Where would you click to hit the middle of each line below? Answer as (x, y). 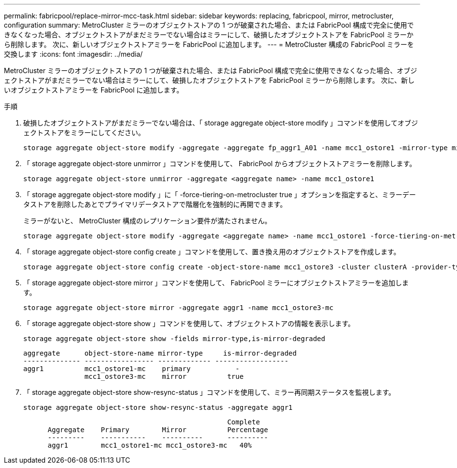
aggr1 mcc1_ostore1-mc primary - (131, 369)
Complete (244, 422)
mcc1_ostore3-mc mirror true (164, 376)
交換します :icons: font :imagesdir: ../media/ (73, 54)
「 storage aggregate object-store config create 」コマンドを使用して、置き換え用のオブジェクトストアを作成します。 (212, 252)
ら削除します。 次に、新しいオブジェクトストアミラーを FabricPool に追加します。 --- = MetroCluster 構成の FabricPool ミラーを (209, 44)
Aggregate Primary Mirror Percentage (158, 430)
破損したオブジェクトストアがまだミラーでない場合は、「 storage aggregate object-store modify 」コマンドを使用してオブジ (221, 123)
